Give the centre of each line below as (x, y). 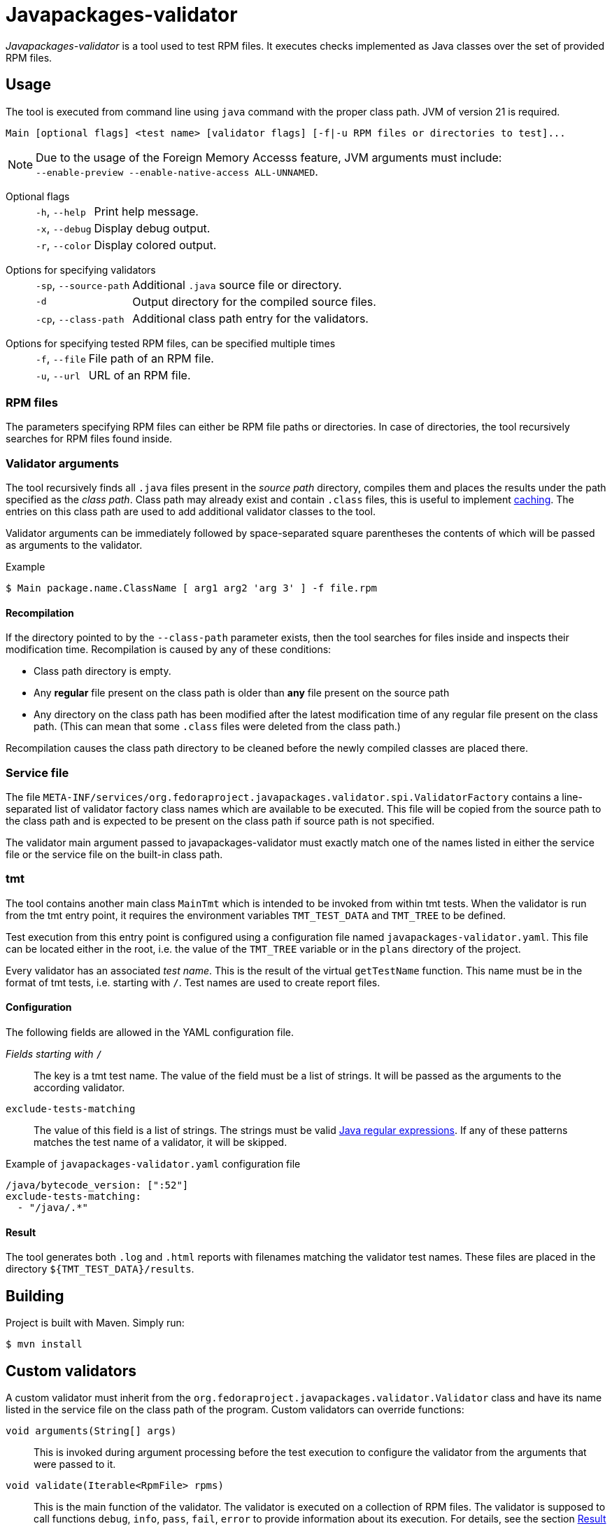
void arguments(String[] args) (91, 1430)
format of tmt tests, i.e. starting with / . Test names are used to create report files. (193, 982)
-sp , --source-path (83, 285)
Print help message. (146, 211)
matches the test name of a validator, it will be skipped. (161, 1142)
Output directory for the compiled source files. (254, 301)
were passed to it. (75, 1464)
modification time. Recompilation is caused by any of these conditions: (169, 650)
